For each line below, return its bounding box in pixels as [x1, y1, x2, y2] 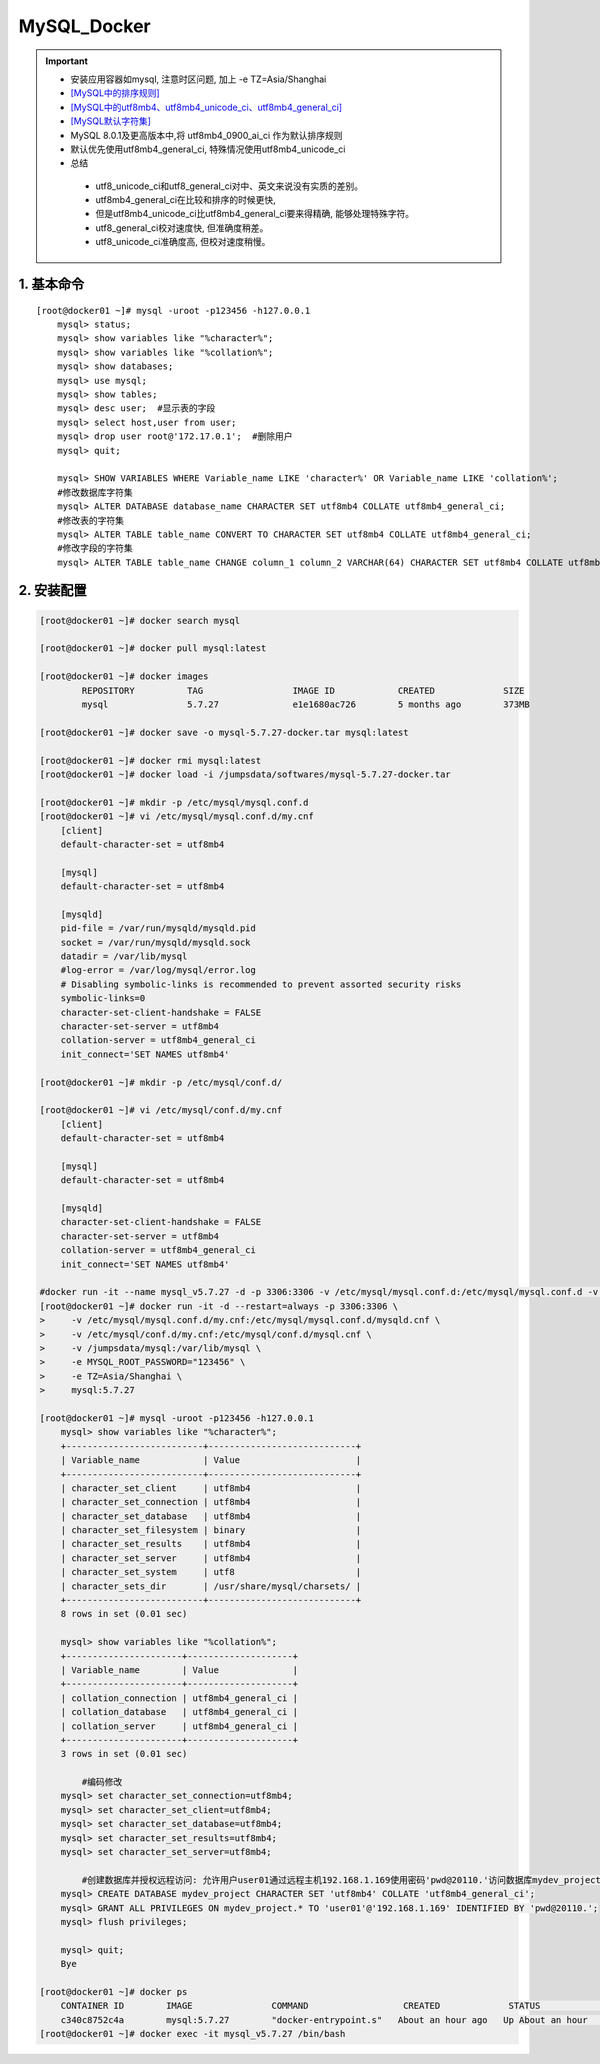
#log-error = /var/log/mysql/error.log [60, 965, 257, 976]
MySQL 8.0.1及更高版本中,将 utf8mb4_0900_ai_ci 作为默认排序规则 [70, 129, 343, 141]
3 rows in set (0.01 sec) [60, 1748, 188, 1760]
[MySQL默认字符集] [70, 115, 152, 127]
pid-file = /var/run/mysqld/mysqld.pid [60, 923, 257, 934]
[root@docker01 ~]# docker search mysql [39, 615, 240, 626]
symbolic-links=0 [60, 993, 146, 1004]
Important [45, 55, 89, 67]
